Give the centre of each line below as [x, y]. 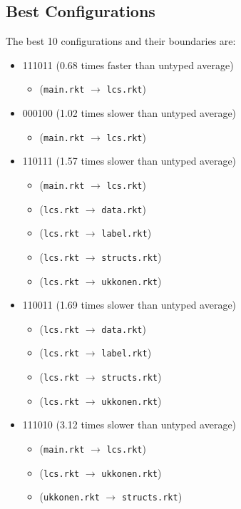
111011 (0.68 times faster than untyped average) [128, 65]
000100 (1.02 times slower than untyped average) [129, 113]
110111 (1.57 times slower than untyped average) [129, 161]
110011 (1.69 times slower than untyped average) [129, 305]
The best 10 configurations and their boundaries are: [121, 41]
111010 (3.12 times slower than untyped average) [129, 425]
